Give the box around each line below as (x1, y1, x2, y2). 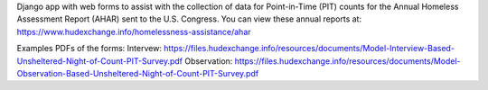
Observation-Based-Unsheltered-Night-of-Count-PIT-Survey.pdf (16, 67, 259, 78)
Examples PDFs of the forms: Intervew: (16, 43, 163, 54)
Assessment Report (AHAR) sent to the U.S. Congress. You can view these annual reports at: (16, 13, 361, 24)
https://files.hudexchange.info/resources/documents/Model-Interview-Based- (164, 43, 455, 54)
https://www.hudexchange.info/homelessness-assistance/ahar (16, 26, 252, 37)
